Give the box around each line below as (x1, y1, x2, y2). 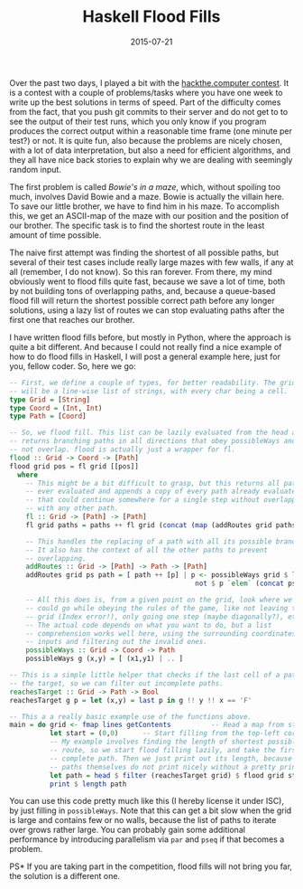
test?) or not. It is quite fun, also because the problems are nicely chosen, (9, 135, 283, 146)
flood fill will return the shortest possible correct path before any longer (9, 295, 275, 306)
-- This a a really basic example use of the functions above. (9, 712, 252, 721)
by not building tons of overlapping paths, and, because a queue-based (9, 285, 276, 296)
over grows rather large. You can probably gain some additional (9, 825, 246, 836)
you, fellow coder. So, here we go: (9, 360, 137, 372)
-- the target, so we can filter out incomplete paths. (9, 678, 224, 688)
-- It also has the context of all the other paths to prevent (25, 545, 269, 554)
